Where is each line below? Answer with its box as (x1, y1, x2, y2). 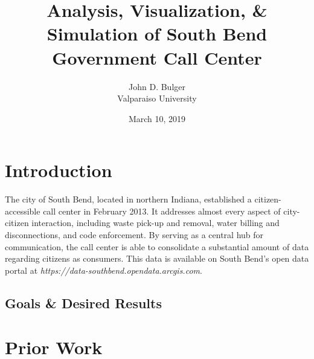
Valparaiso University (117, 92, 197, 105)
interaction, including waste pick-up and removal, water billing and (31, 216, 280, 229)
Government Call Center (52, 45, 262, 70)
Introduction (5, 158, 112, 183)
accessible (5, 204, 40, 217)
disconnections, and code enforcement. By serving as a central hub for (5, 228, 264, 241)
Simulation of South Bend (46, 21, 268, 46)
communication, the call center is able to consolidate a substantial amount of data (5, 240, 309, 253)
